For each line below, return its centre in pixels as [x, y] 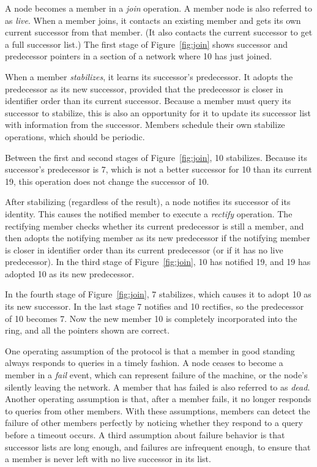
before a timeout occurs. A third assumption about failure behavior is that [145, 435]
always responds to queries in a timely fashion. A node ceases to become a [144, 363]
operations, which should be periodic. [75, 136]
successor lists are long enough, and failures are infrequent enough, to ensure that [158, 446]
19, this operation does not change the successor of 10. [107, 181]
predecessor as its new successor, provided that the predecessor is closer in [144, 88]
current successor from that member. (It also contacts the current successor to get [159, 32]
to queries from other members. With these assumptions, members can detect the [158, 410]
